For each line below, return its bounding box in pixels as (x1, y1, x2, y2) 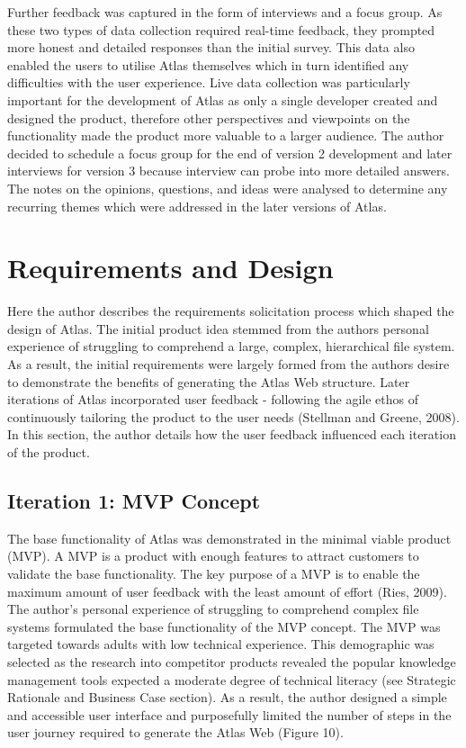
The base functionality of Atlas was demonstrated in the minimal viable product (7, 528, 452, 547)
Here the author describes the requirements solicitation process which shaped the (7, 302, 454, 320)
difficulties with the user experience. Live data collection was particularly (7, 73, 410, 92)
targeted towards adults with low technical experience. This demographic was (7, 635, 435, 653)
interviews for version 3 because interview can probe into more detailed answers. (7, 161, 450, 180)
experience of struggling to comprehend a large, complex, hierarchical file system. (7, 337, 455, 356)
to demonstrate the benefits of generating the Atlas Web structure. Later (7, 372, 410, 391)
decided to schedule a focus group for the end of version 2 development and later (7, 143, 453, 162)
